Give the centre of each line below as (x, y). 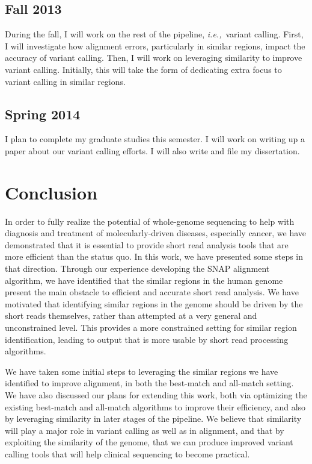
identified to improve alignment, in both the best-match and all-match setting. (149, 383)
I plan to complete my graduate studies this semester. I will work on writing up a (155, 139)
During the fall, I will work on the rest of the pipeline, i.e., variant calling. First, (154, 34)
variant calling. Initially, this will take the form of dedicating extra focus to (143, 69)
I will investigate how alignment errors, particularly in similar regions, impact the (155, 45)
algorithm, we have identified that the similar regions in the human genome (144, 280)
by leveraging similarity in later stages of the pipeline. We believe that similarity (153, 419)
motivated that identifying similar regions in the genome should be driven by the (154, 303)
